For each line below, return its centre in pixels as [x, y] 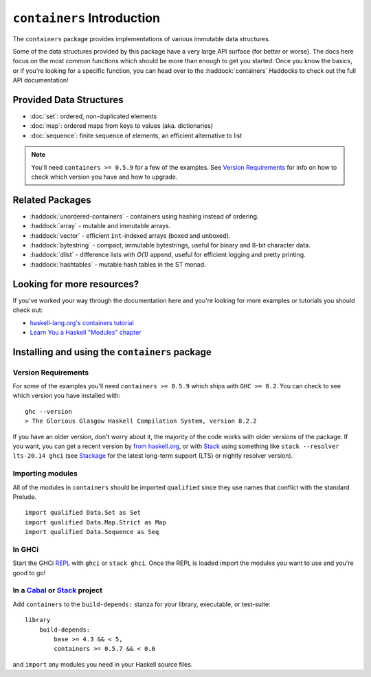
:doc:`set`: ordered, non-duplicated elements [93, 116]
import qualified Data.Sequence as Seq [92, 532]
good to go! [29, 573]
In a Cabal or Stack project [58, 590]
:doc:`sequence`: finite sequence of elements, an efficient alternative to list [136, 135]
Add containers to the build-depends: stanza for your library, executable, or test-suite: [142, 604]
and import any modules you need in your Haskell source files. [103, 664]
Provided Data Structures [68, 100]
